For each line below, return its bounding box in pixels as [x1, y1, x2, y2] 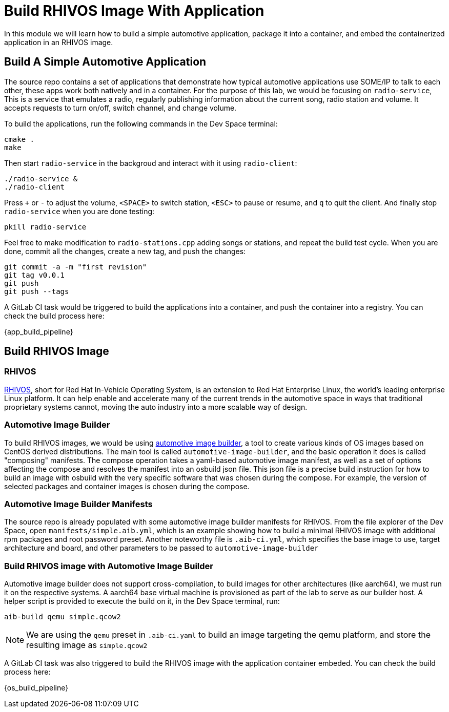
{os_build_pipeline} [4, 683, 69, 693]
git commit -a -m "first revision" [4, 262, 147, 271]
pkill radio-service [4, 222, 87, 231]
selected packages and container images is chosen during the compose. [4, 481, 250, 491]
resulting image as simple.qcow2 [26, 640, 148, 651]
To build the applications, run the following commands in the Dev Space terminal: [4, 119, 278, 128]
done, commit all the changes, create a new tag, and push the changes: [4, 246, 246, 256]
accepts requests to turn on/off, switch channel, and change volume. [4, 103, 237, 112]
